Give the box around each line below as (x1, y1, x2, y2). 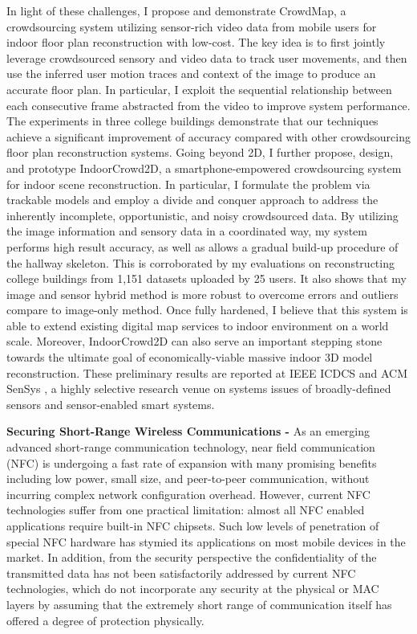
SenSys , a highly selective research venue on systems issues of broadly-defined (6, 380, 391, 397)
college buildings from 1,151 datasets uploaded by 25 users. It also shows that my (6, 270, 407, 287)
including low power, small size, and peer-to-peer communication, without (6, 470, 370, 487)
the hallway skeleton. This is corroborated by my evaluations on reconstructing (6, 254, 395, 271)
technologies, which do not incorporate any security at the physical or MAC (6, 580, 379, 597)
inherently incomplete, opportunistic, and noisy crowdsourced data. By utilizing (6, 207, 399, 223)
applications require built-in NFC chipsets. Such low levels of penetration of (6, 517, 379, 534)
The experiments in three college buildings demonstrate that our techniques (6, 112, 379, 129)
